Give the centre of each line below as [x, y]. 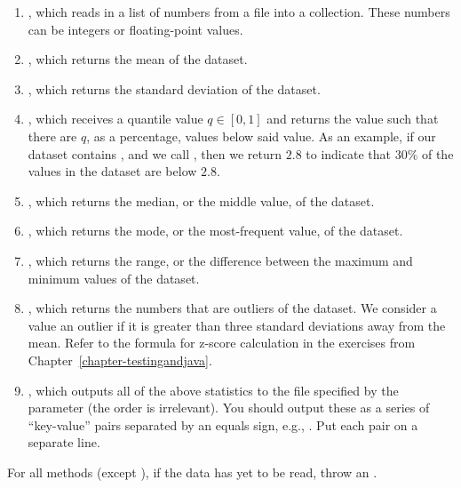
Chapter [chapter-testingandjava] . [120, 360]
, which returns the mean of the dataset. [138, 59]
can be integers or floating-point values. [135, 29]
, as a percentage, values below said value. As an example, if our [261, 136]
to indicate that [348, 153]
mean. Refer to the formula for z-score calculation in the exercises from [222, 343]
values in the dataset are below [112, 171]
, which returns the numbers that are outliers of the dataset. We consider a [232, 308]
